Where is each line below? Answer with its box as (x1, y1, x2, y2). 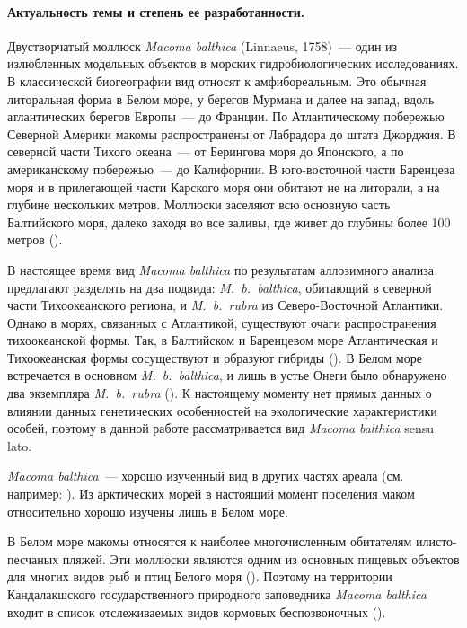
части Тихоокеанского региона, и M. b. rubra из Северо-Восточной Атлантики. (7, 296, 444, 314)
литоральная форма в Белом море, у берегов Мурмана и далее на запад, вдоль (7, 89, 435, 108)
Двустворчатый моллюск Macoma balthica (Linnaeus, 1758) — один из (7, 36, 398, 55)
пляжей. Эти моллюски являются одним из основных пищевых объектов (62, 549, 460, 568)
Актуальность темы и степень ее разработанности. (7, 2, 305, 21)
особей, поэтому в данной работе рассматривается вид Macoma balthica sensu (7, 419, 435, 438)
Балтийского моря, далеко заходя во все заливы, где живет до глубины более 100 (7, 212, 451, 231)
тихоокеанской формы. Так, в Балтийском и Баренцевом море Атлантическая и (7, 331, 438, 349)
